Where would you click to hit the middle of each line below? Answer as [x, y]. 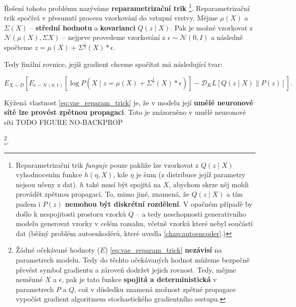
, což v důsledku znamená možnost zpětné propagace [155, 289]
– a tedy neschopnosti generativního [191, 213]
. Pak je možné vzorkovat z [212, 27]
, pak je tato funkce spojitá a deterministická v [139, 279]
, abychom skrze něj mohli [209, 184]
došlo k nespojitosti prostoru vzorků [71, 213]
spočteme [18, 47]
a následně [227, 37]
